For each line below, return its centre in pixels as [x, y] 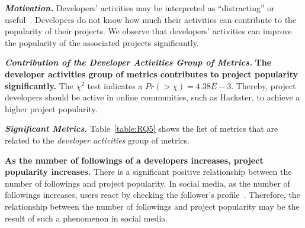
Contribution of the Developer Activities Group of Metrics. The [138, 62]
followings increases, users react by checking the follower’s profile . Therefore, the [152, 195]
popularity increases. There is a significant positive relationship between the [148, 172]
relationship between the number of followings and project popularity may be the [152, 206]
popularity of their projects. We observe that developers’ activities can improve [148, 31]
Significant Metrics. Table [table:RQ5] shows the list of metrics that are [142, 128]
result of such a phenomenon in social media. [86, 218]
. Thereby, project [264, 85]
